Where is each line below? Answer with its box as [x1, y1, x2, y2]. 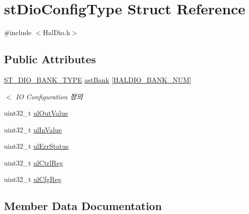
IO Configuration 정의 [15, 91, 83, 101]
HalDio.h [43, 27, 70, 38]
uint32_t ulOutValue [4, 108, 68, 118]
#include [4, 27, 32, 38]
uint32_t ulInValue [4, 124, 62, 134]
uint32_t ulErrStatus [4, 141, 69, 151]
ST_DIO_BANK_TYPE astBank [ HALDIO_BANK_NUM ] [4, 74, 191, 85]
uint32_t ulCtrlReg [4, 157, 63, 168]
